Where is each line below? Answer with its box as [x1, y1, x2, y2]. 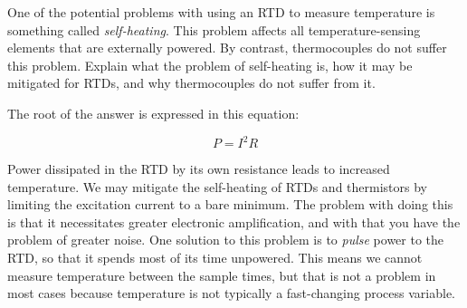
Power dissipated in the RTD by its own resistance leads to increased [7, 159, 390, 178]
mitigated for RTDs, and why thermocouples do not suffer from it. [7, 73, 376, 92]
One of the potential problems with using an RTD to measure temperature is [7, 3, 435, 21]
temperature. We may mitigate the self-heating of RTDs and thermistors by [7, 177, 428, 196]
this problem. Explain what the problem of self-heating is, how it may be [7, 55, 413, 74]
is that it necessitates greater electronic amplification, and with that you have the [7, 212, 461, 231]
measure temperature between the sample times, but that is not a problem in [7, 265, 436, 284]
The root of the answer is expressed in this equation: [7, 103, 300, 122]
